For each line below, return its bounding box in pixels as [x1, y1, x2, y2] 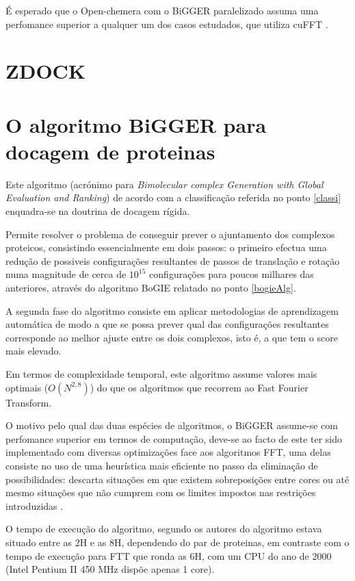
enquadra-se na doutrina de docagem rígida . [5, 204, 190, 218]
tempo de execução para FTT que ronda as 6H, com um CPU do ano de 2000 [5, 548, 332, 563]
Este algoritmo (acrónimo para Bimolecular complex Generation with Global [5, 177, 324, 191]
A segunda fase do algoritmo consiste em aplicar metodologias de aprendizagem [5, 303, 339, 318]
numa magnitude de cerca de [5, 267, 127, 281]
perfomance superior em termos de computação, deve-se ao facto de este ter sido [5, 431, 343, 446]
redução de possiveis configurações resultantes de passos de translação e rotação [5, 253, 340, 268]
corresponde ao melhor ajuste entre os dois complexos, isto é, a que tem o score [5, 330, 338, 344]
